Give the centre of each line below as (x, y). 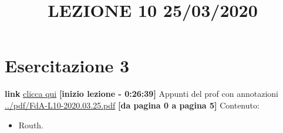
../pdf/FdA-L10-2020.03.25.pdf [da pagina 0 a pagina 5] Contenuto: (132, 105)
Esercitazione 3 (67, 66)
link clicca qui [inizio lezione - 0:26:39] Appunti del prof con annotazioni (141, 94)
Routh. (31, 125)
